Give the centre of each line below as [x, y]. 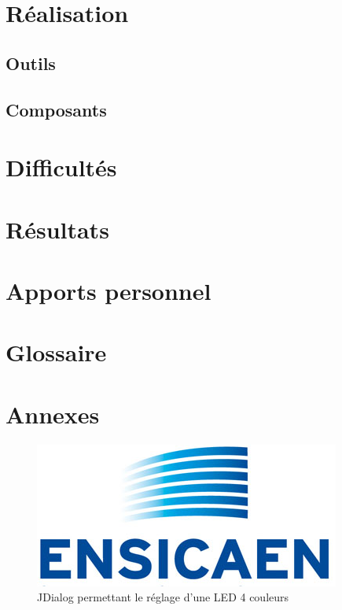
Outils [31, 63]
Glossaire [56, 352]
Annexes [53, 414]
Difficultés [61, 167]
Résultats [57, 229]
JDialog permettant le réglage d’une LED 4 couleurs [163, 597]
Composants [56, 109]
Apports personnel [108, 290]
